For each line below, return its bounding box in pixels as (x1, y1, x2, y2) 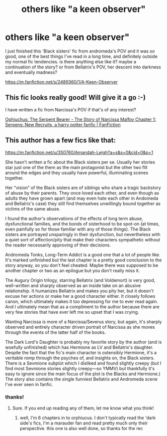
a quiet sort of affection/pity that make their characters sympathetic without (5, 236, 161, 242)
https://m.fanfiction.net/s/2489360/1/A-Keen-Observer (5, 79, 118, 85)
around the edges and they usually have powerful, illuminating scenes (5, 170, 149, 176)
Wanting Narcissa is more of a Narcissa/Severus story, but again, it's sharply (5, 318, 162, 325)
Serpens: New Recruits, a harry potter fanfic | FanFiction (5, 121, 121, 128)
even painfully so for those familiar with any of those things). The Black (5, 226, 151, 232)
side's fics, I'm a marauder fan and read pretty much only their (19, 420, 148, 426)
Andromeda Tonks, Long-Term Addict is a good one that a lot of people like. (5, 251, 161, 257)
